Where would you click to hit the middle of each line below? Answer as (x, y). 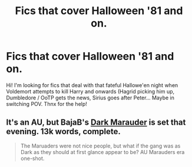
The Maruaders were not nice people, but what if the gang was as (100, 146)
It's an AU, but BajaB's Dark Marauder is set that (96, 123)
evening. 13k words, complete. (63, 131)
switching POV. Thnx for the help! (47, 103)
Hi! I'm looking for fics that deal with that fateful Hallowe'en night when (92, 85)
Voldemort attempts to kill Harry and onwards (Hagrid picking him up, (90, 91)
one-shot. (32, 158)
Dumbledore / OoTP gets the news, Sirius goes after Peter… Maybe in (90, 98)
